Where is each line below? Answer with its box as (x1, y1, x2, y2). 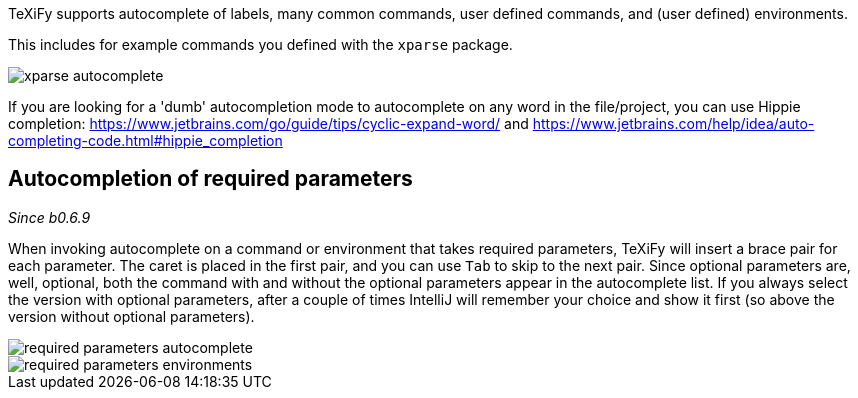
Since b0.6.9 (8, 208, 91, 226)
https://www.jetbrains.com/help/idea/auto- (532, 115, 815, 132)
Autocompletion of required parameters (8, 166, 413, 192)
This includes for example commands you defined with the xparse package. (8, 36, 513, 53)
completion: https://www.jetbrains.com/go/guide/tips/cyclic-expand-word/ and (8, 115, 529, 132)
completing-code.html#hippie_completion (8, 132, 283, 149)
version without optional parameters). (8, 307, 255, 325)
